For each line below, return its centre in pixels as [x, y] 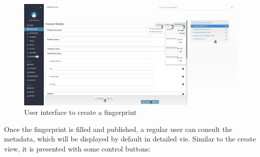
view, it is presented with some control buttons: [77, 149]
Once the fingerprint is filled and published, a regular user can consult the [118, 129]
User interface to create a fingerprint [80, 112]
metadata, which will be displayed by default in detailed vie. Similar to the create [130, 139]
